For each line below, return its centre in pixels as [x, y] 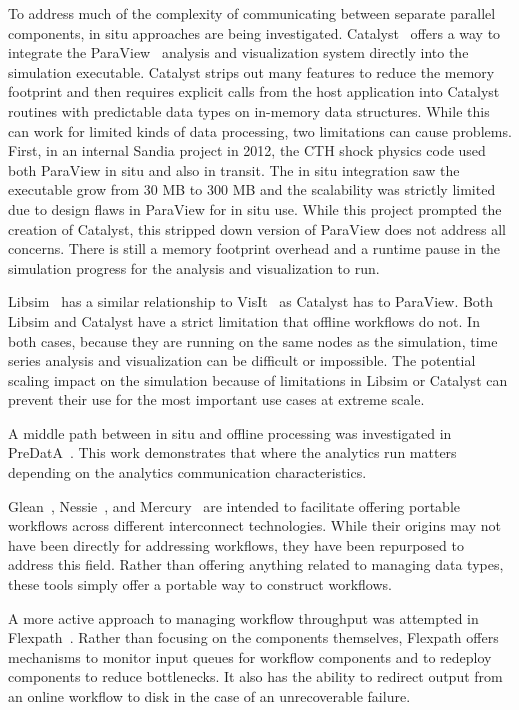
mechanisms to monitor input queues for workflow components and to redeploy [250, 656]
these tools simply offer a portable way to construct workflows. [200, 584]
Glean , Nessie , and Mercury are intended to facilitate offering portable [234, 505]
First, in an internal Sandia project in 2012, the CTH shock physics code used [247, 150]
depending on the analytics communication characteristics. [187, 472]
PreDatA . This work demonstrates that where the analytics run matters [232, 452]
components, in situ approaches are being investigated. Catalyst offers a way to [254, 32]
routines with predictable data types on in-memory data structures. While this [249, 110]
